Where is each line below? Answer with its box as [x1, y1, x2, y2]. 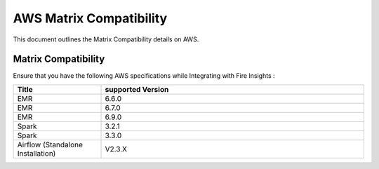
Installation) [17, 148, 56, 158]
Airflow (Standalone [17, 140, 84, 149]
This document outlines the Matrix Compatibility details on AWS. [13, 35, 199, 43]
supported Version [105, 84, 169, 94]
